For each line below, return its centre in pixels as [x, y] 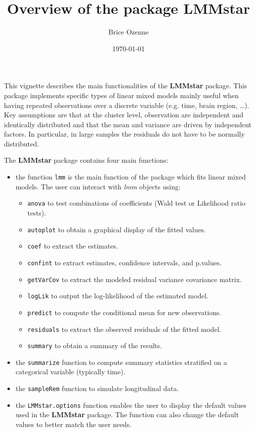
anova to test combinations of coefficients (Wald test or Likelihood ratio [136, 203]
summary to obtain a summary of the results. [95, 345]
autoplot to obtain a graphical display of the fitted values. [117, 229]
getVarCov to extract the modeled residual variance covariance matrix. [134, 279]
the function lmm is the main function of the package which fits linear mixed [131, 177]
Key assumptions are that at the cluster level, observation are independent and [124, 115]
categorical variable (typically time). [70, 372]
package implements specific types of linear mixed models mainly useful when [121, 95]
